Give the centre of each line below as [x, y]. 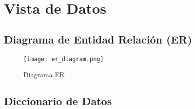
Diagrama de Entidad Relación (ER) [98, 39]
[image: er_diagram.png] [64, 59]
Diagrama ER [44, 75]
